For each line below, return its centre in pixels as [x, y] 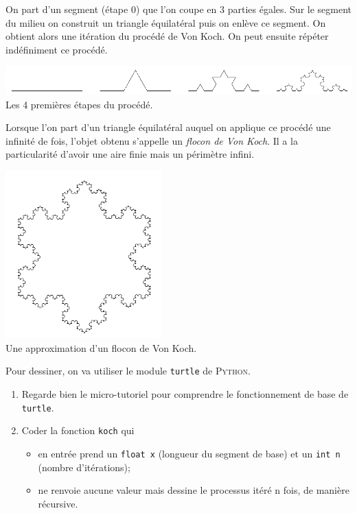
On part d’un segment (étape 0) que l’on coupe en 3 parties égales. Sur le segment [178, 9]
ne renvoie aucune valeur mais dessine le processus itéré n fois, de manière [194, 490]
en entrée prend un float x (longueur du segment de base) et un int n [189, 453]
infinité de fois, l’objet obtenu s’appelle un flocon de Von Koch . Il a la [152, 140]
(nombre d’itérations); [84, 467]
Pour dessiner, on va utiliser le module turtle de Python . [128, 371]
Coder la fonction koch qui [78, 430]
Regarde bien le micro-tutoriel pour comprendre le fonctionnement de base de [185, 394]
